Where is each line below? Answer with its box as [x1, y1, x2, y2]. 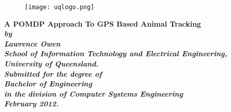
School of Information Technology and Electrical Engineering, [4, 48, 227, 59]
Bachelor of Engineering [4, 78, 92, 89]
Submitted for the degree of [4, 68, 102, 79]
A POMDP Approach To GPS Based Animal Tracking [4, 18, 201, 29]
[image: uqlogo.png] [25, 4, 95, 11]
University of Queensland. [4, 58, 99, 69]
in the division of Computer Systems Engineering [4, 88, 183, 99]
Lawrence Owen [4, 38, 60, 49]
